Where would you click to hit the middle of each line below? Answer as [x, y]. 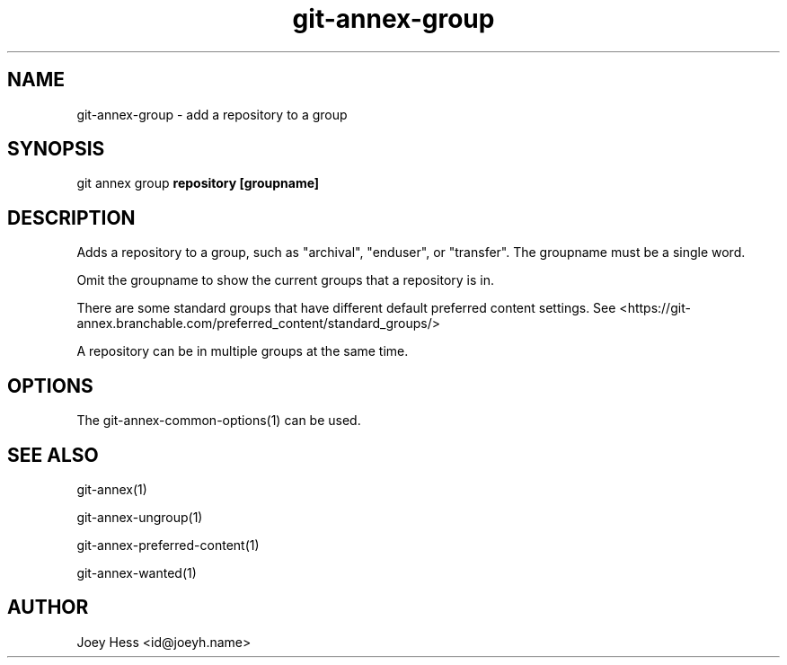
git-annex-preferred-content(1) [168, 545]
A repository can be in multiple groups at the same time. [243, 351]
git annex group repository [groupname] [198, 183]
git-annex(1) [112, 489]
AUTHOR [48, 607]
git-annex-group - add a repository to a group [212, 114]
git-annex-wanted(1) [137, 572]
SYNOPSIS [56, 149]
